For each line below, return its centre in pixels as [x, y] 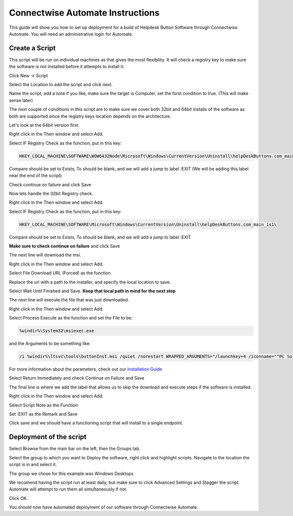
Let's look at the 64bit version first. [44, 125]
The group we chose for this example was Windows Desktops [71, 473]
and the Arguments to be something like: [50, 344]
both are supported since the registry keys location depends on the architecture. [90, 116]
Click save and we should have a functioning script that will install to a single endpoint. [96, 423]
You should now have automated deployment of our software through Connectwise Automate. [104, 507]
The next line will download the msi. [45, 255]
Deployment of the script [48, 437]
